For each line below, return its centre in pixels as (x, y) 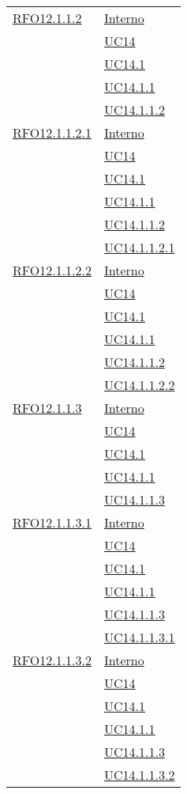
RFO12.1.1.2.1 (52, 132)
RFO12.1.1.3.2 (52, 660)
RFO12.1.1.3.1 (52, 522)
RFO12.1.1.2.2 (52, 270)
